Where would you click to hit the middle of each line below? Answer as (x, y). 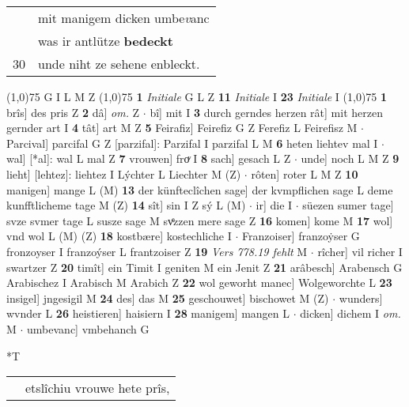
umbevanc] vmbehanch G (88, 328)
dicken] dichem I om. (350, 313)
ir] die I (274, 205)
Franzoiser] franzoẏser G (301, 236)
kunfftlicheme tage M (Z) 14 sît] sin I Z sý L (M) (126, 205)
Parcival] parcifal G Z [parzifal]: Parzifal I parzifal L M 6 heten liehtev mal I (192, 143)
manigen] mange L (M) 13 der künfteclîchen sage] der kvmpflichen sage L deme (200, 189)
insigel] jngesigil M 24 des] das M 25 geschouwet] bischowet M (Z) (168, 298)
